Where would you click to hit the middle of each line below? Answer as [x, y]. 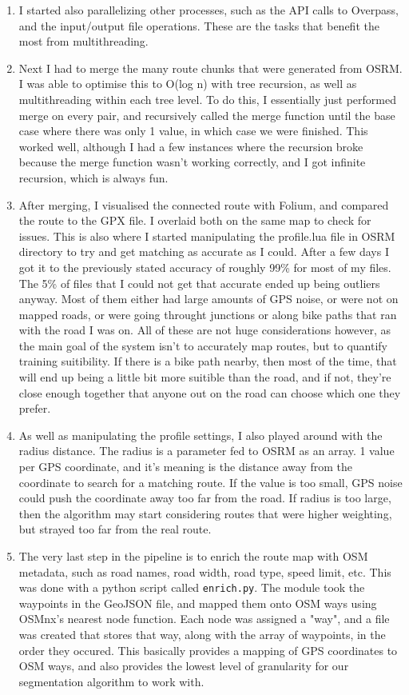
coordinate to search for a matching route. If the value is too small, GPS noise [210, 482]
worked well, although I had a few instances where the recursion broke [191, 146]
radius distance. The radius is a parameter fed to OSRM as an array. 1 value [206, 451]
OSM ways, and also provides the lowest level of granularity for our [184, 666]
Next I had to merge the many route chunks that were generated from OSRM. [210, 68]
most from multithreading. [83, 41]
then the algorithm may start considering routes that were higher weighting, [205, 513]
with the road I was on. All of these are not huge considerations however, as [205, 330]
